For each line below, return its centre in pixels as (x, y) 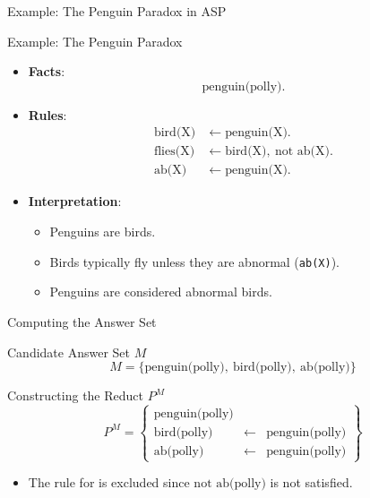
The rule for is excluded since (109, 482)
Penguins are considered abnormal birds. (161, 292)
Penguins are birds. (103, 232)
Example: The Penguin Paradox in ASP (117, 11)
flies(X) (174, 152)
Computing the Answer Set (82, 321)
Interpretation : (75, 201)
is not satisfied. (311, 482)
